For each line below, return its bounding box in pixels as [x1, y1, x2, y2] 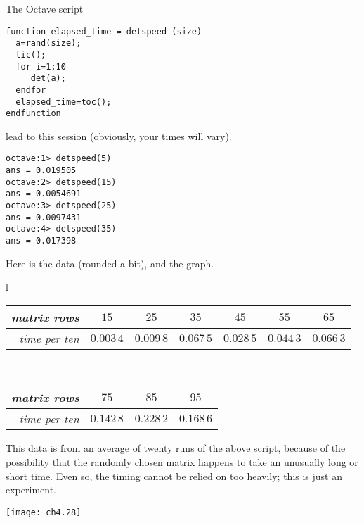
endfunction [6, 108, 61, 119]
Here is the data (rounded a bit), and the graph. [6, 256, 214, 270]
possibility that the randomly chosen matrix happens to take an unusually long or [6, 455, 358, 470]
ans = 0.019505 [6, 165, 77, 176]
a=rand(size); [15, 38, 82, 49]
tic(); [15, 49, 46, 60]
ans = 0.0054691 [6, 189, 82, 199]
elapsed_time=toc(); [15, 96, 112, 107]
